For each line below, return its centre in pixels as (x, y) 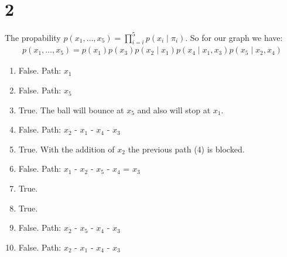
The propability (33, 37)
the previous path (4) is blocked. (186, 149)
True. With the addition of (66, 149)
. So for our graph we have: (234, 37)
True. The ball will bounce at (71, 110)
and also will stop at (174, 110)
